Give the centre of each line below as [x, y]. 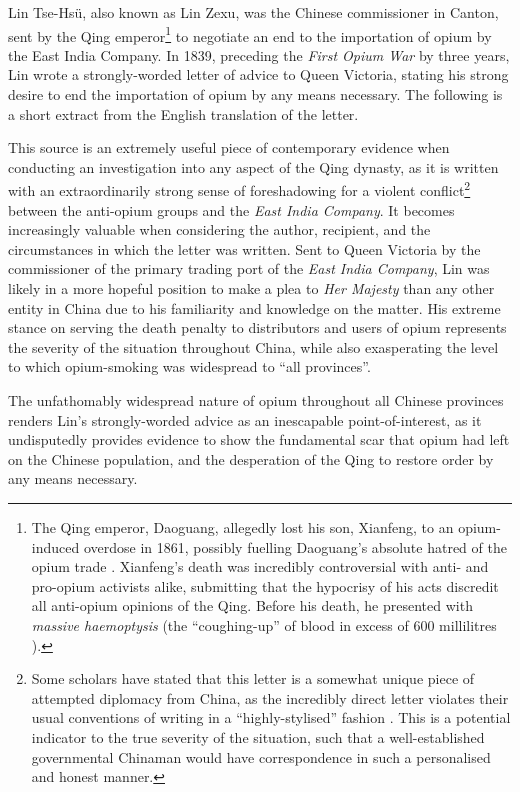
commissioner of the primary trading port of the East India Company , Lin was [249, 268]
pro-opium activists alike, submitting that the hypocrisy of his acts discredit [265, 585]
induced [55, 546]
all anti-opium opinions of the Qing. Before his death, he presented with [252, 605]
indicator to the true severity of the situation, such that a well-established [258, 736]
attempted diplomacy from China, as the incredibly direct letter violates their [270, 697]
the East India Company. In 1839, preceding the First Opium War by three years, [259, 54]
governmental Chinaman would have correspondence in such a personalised [261, 756]
